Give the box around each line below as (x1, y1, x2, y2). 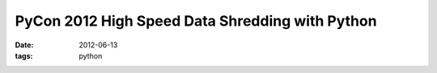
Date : (15, 40, 34, 50)
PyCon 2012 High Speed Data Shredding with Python (15, 12, 377, 30)
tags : (15, 51, 33, 60)
